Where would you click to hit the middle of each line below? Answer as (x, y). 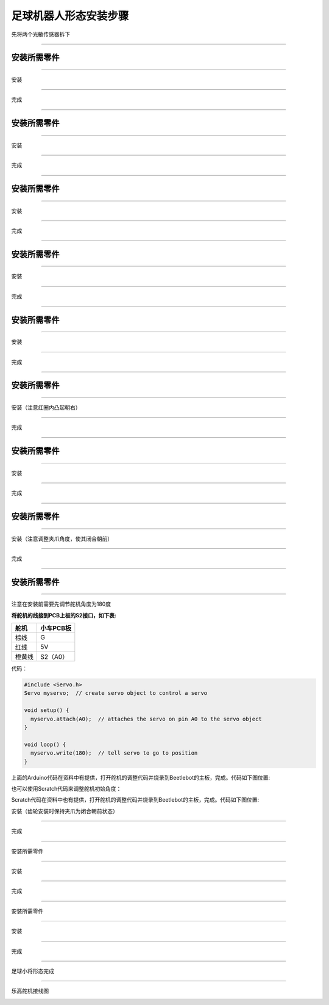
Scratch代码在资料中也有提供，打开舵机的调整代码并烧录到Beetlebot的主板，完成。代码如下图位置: (135, 800)
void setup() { (47, 710)
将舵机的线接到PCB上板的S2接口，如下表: (64, 615)
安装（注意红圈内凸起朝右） (46, 407)
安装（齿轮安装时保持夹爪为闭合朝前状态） (65, 811)
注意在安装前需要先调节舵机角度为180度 (61, 604)
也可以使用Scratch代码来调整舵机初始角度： (66, 788)
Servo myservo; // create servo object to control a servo (116, 693)
